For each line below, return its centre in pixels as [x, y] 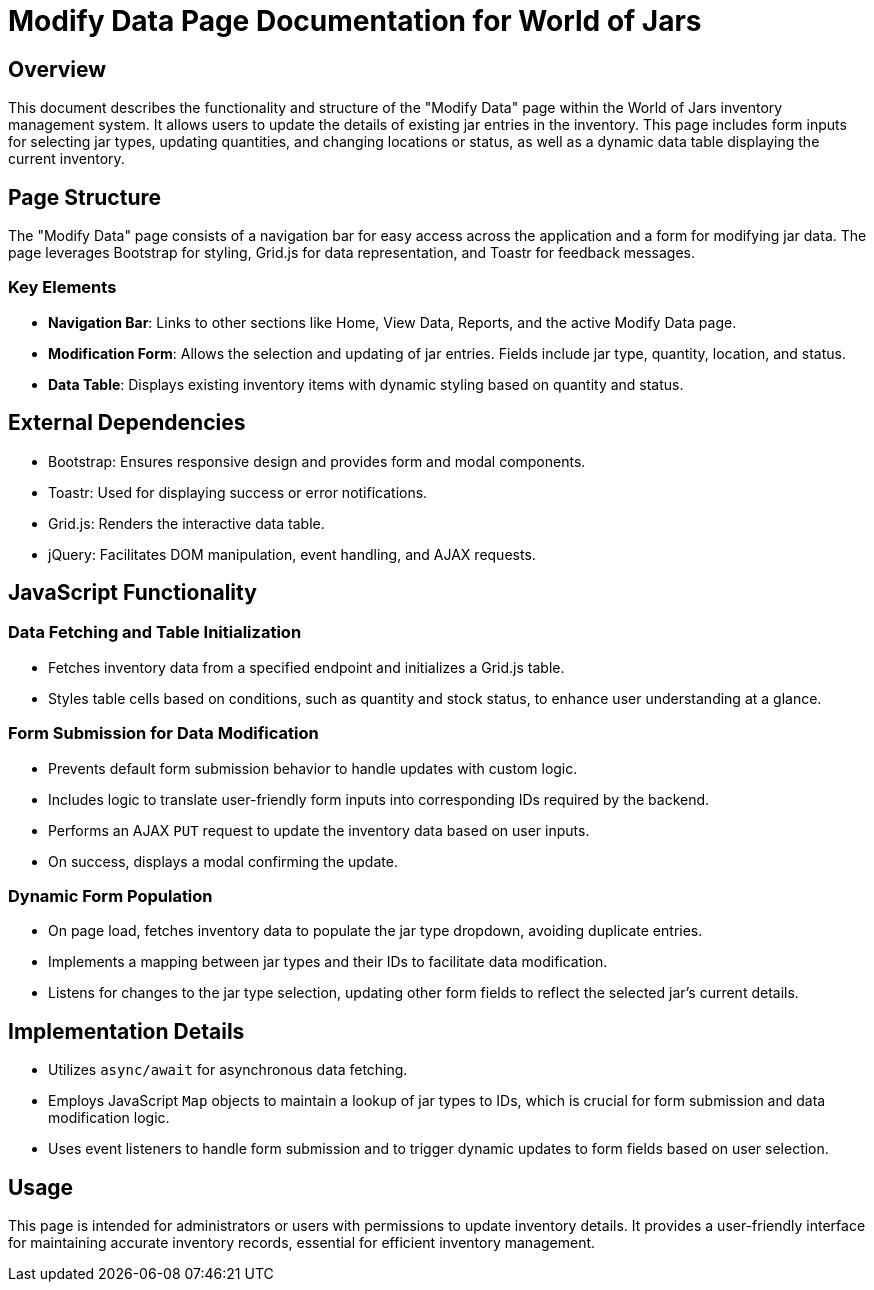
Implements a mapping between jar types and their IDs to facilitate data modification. [328, 962]
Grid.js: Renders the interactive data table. [186, 523]
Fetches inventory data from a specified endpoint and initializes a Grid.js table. [306, 667]
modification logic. [109, 1118]
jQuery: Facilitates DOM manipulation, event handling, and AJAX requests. [292, 554]
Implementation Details [126, 1031]
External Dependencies [127, 423]
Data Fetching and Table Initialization [155, 632]
